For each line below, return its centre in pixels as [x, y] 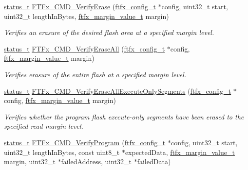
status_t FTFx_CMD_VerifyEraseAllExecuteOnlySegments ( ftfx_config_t [118, 91]
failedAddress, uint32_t [96, 161]
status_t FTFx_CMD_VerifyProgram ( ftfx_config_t [85, 142]
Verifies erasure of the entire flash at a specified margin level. [95, 74]
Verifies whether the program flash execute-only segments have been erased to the [124, 116]
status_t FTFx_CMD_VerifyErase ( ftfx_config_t [80, 6]
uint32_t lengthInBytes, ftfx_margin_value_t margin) [86, 16]
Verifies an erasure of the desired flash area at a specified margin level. [109, 32]
